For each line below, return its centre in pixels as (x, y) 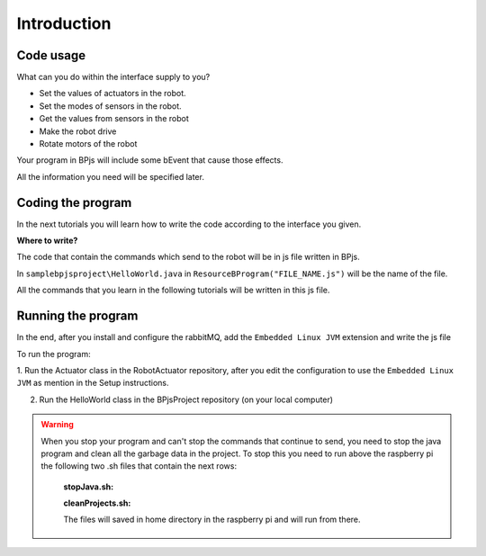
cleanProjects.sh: (97, 503)
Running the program (77, 316)
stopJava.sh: (89, 487)
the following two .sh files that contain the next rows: (139, 466)
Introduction (64, 23)
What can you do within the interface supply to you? (113, 77)
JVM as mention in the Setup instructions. (93, 383)
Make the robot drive (78, 131)
